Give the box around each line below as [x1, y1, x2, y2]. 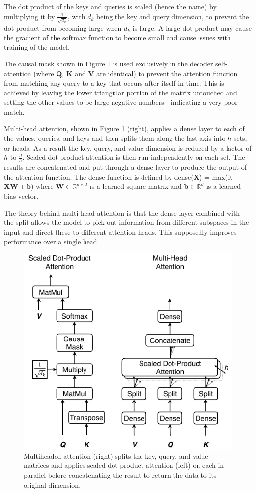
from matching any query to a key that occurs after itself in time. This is [4, 78, 224, 88]
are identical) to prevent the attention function [96, 68, 238, 78]
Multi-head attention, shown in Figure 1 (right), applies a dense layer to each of [4, 123, 245, 133]
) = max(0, [199, 171, 233, 182]
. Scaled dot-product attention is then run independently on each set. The [22, 152, 245, 162]
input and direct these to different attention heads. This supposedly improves [4, 226, 237, 237]
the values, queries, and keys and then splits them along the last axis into [4, 133, 226, 143]
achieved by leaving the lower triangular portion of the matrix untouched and [4, 87, 237, 97]
